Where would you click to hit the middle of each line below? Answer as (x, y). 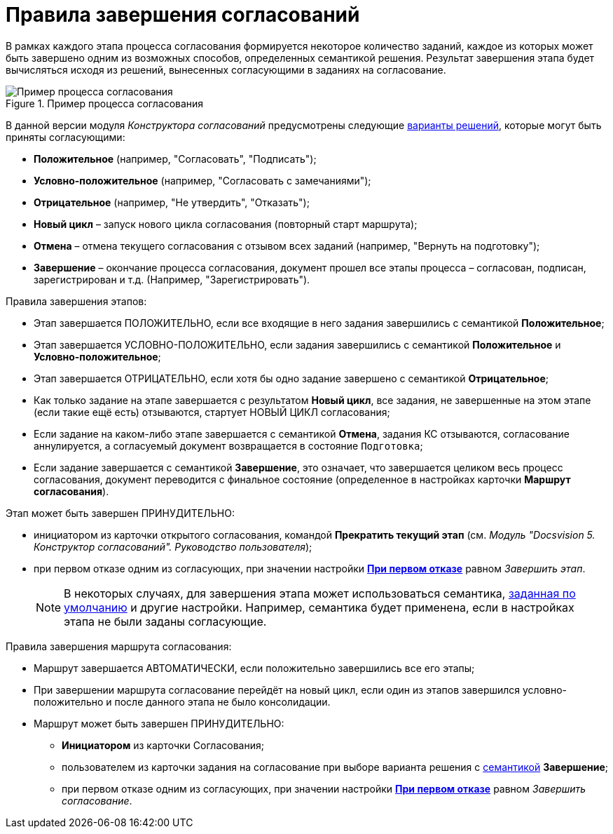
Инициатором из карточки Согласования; (163, 745)
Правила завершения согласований (183, 15)
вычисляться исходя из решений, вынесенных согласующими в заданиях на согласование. (226, 69)
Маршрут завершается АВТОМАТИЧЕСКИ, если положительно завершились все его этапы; (254, 668)
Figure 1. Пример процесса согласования (105, 103)
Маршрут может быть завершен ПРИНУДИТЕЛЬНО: (159, 723)
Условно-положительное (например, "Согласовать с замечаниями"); (202, 180)
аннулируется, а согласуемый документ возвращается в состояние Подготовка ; (228, 445)
